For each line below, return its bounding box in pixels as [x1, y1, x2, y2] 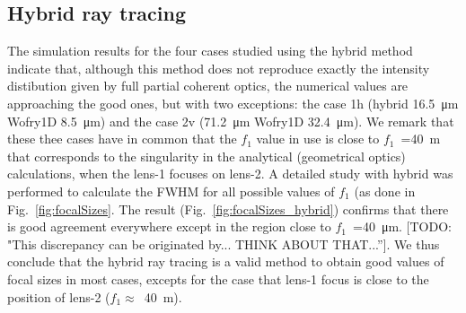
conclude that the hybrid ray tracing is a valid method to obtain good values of [7, 252, 444, 271]
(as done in [354, 181, 416, 200]
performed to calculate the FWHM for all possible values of [7, 181, 335, 200]
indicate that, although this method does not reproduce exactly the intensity [7, 58, 430, 77]
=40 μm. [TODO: [352, 217, 452, 236]
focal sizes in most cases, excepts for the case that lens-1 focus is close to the [7, 269, 429, 288]
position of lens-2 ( [7, 287, 110, 306]
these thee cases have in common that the [7, 129, 237, 148]
